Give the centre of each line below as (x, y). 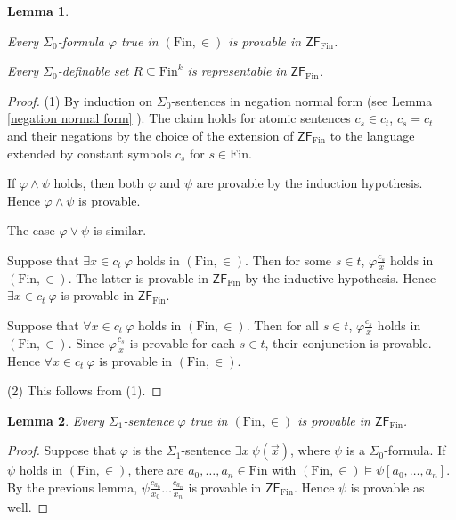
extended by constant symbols (90, 153)
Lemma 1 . (38, 11)
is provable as (387, 487)
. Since (86, 342)
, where (310, 450)
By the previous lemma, (73, 487)
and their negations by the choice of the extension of (151, 135)
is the (147, 450)
